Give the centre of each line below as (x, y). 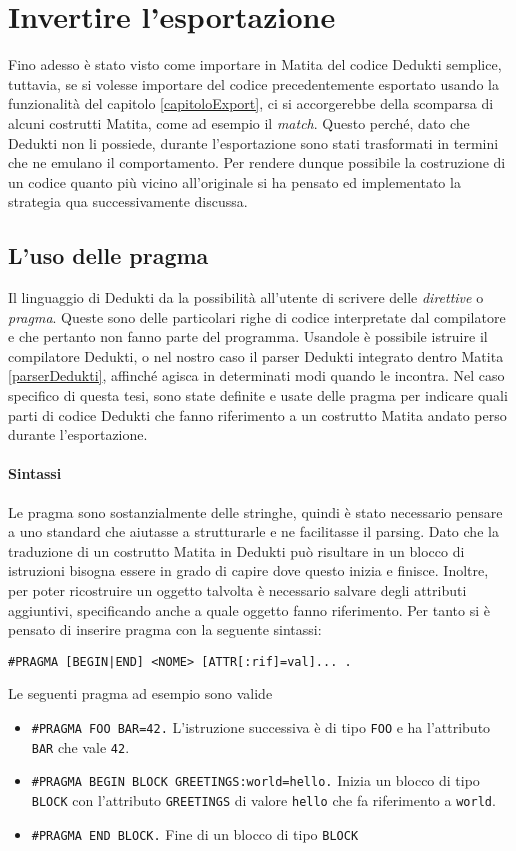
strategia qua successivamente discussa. (128, 201)
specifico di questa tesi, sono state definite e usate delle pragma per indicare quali (258, 395)
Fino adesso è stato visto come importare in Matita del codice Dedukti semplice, (255, 64)
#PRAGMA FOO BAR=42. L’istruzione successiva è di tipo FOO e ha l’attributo (261, 727)
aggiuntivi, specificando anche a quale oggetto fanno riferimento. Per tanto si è (249, 609)
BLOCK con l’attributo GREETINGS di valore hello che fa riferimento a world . (263, 800)
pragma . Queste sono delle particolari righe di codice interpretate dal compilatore (257, 316)
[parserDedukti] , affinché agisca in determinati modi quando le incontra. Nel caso (256, 375)
